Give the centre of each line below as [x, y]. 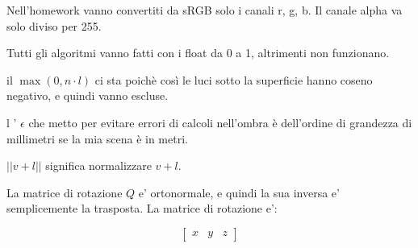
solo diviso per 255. [54, 25]
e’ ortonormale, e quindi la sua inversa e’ [239, 192]
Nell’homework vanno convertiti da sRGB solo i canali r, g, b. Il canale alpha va [205, 10]
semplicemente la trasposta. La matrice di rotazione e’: [142, 208]
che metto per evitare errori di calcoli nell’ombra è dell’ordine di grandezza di [220, 122]
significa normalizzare [98, 165]
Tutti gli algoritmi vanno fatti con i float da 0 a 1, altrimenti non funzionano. [198, 53]
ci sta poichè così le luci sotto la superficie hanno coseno [234, 79]
